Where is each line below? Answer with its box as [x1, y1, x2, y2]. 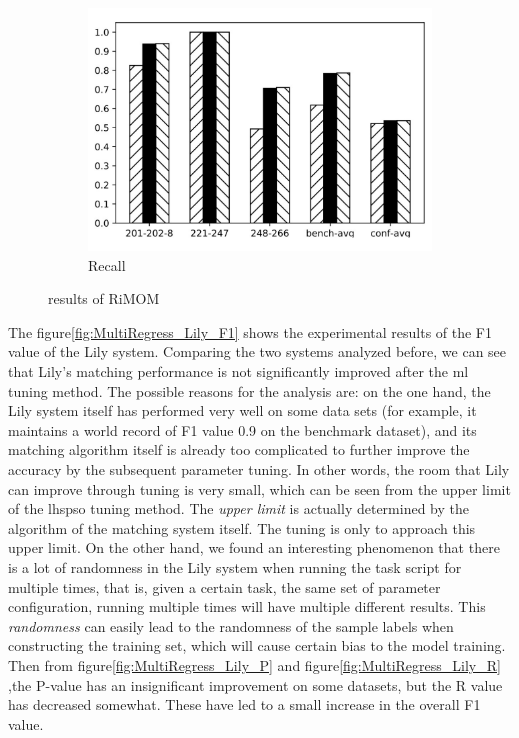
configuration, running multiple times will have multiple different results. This [8, 596, 486, 617]
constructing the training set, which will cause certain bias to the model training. [8, 635, 506, 656]
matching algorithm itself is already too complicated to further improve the [8, 439, 470, 460]
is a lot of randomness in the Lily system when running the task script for [8, 557, 462, 578]
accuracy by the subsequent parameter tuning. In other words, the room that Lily [8, 459, 510, 480]
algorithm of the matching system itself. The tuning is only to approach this [8, 517, 476, 538]
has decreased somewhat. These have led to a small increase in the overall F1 [8, 694, 481, 715]
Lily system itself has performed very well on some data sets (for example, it [8, 400, 477, 421]
